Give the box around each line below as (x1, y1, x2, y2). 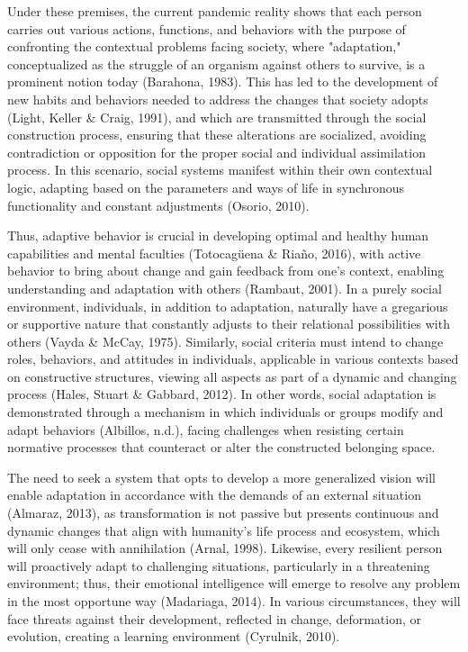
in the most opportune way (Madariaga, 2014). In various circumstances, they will (7, 592, 461, 610)
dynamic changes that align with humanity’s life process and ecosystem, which (7, 521, 440, 539)
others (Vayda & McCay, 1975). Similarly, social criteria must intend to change (7, 331, 444, 350)
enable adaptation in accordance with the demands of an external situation (7, 485, 421, 504)
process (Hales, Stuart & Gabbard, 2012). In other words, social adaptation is (7, 385, 436, 403)
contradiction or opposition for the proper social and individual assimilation (7, 142, 426, 161)
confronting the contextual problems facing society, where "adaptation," (7, 37, 401, 56)
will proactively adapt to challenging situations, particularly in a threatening (7, 556, 430, 575)
